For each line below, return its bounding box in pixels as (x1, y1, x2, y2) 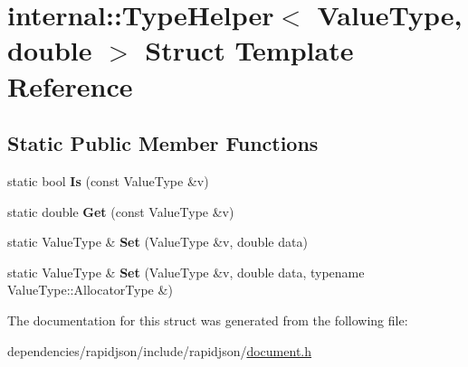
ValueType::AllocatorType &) (7, 280, 173, 299)
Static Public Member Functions (7, 129, 319, 157)
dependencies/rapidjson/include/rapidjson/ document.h (7, 341, 312, 360)
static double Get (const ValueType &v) (7, 202, 234, 221)
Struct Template (145, 32, 354, 69)
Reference (7, 67, 133, 104)
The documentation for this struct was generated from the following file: (7, 310, 408, 329)
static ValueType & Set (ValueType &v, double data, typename (7, 262, 365, 281)
